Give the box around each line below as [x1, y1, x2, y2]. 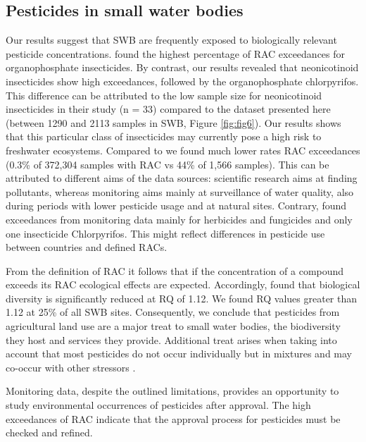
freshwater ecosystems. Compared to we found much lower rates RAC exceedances [6, 142, 360, 157]
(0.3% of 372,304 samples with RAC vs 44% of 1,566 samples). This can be [6, 156, 329, 171]
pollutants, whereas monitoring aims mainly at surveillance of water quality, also [6, 184, 354, 199]
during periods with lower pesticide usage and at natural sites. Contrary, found [6, 198, 347, 213]
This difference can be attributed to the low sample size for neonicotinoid [6, 87, 322, 102]
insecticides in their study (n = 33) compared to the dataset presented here [6, 102, 331, 116]
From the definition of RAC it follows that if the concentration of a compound [6, 263, 344, 278]
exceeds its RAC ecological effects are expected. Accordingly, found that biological [6, 277, 360, 292]
